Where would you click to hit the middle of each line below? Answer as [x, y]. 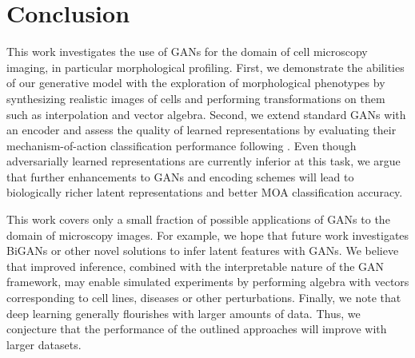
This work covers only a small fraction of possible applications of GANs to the [198, 219]
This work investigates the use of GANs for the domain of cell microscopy [187, 52]
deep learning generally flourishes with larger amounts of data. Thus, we [184, 313]
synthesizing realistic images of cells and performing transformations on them [196, 98]
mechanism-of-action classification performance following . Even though [182, 145]
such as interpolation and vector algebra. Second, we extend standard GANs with [206, 114]
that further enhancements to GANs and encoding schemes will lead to [180, 176]
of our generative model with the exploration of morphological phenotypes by [196, 83]
